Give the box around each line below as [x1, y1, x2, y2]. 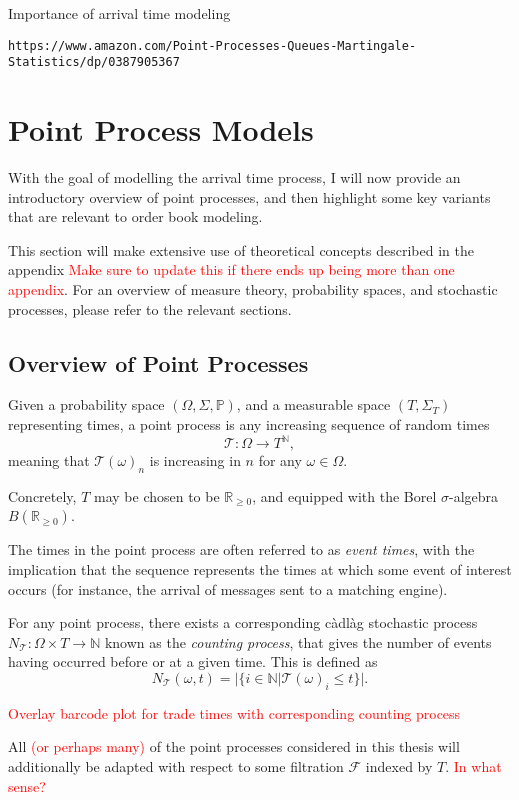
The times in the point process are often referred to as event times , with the [8, 539, 475, 560]
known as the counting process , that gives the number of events [104, 631, 492, 652]
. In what [445, 756, 502, 777]
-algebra [449, 485, 499, 506]
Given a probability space [8, 394, 165, 415]
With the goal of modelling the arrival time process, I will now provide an [8, 167, 461, 188]
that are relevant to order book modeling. [8, 206, 263, 227]
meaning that [8, 450, 90, 471]
